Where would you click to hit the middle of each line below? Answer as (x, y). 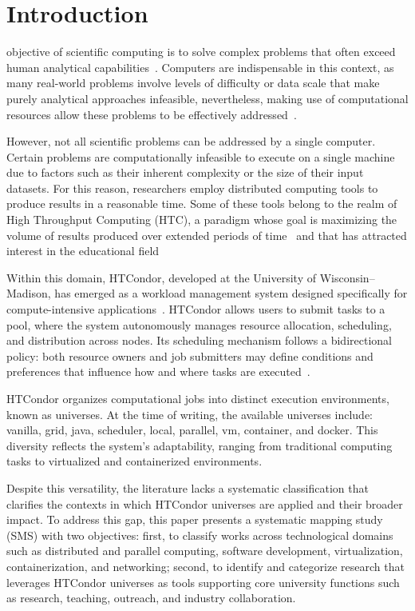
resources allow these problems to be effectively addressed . (152, 114)
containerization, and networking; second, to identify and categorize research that (206, 566)
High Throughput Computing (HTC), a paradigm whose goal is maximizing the (202, 220)
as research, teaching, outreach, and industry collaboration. (151, 598)
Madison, (29, 293)
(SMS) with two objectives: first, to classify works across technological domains (200, 535)
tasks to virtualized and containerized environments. (134, 461)
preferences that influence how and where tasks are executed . (158, 371)
